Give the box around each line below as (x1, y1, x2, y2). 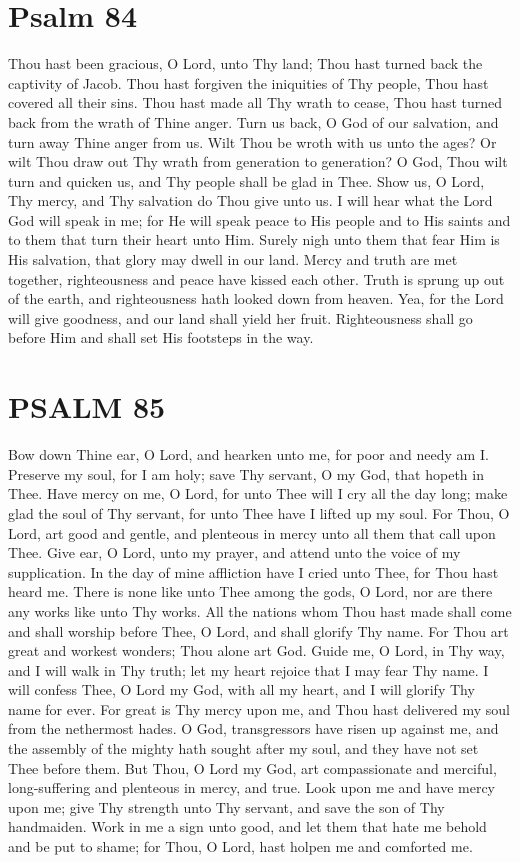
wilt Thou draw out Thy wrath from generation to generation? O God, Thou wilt (8, 151, 508, 172)
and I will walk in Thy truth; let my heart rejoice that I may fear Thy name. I (8, 659, 489, 680)
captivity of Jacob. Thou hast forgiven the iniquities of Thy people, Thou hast (8, 72, 489, 93)
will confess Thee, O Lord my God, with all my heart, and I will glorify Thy (8, 679, 475, 700)
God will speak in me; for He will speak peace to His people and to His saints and (8, 209, 511, 230)
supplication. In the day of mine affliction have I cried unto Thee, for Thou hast (8, 561, 499, 582)
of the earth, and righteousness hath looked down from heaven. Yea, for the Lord (8, 288, 504, 309)
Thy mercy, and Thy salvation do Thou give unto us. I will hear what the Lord (8, 190, 493, 211)
